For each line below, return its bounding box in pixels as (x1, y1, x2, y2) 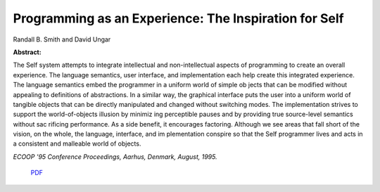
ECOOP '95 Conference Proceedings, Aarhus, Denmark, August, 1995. (13, 152, 217, 161)
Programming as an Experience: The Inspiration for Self (13, 11, 344, 26)
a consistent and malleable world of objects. (13, 139, 141, 148)
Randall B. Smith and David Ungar (13, 35, 111, 44)
